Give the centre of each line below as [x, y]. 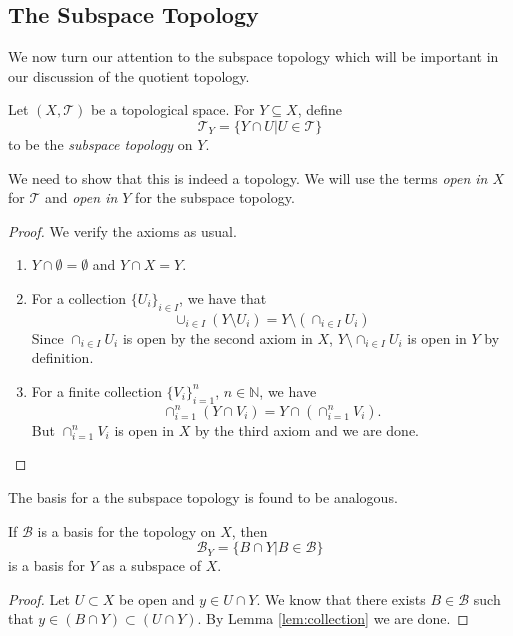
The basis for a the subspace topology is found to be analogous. [203, 497]
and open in [81, 197]
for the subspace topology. [215, 197]
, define [319, 109]
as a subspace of [151, 565]
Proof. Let [39, 598]
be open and [157, 598]
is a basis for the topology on [126, 530]
